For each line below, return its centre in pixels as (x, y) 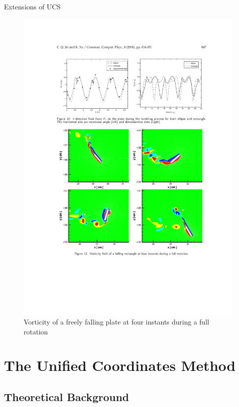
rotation (36, 331)
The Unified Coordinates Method (120, 365)
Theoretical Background (67, 397)
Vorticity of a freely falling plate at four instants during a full (117, 322)
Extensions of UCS (33, 6)
